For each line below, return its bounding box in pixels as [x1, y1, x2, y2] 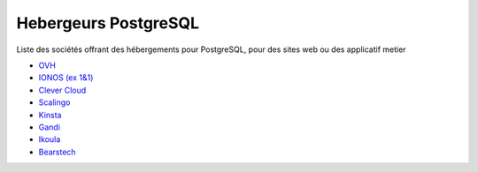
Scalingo [38, 97, 71, 108]
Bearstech [38, 146, 76, 157]
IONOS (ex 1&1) [38, 72, 94, 83]
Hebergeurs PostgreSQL [16, 13, 199, 33]
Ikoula [38, 134, 61, 145]
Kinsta [38, 109, 62, 120]
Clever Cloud [38, 85, 87, 95]
